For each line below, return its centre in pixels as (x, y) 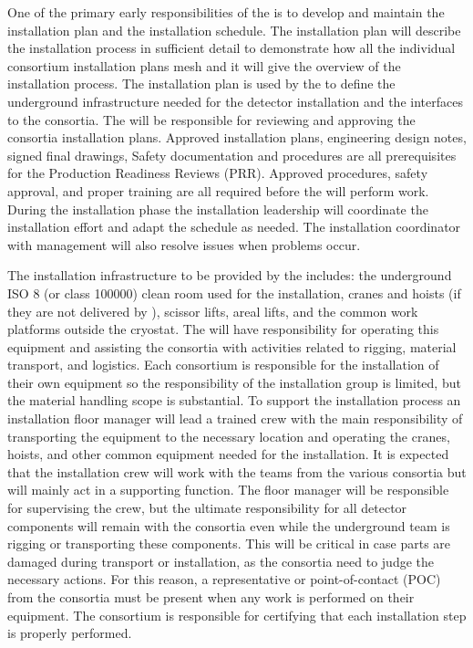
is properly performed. (70, 633)
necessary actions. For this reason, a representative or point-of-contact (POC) (224, 579)
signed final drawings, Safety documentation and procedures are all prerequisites (232, 155)
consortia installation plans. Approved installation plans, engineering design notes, (237, 137)
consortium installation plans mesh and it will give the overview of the (204, 65)
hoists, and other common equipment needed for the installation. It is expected (228, 454)
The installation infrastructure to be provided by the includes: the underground (230, 275)
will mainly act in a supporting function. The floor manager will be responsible (228, 490)
